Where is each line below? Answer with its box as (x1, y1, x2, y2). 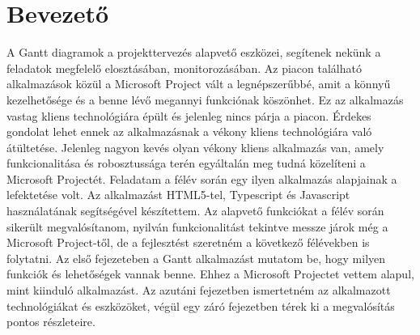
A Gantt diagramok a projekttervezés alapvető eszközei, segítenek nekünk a (6, 44, 381, 61)
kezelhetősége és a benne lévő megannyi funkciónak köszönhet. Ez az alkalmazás (6, 91, 404, 108)
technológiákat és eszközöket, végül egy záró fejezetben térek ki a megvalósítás (6, 297, 395, 314)
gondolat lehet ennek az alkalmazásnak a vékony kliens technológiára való (6, 123, 372, 140)
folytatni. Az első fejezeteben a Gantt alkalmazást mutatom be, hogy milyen (6, 249, 386, 266)
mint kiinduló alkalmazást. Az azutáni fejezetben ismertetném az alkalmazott (6, 282, 391, 299)
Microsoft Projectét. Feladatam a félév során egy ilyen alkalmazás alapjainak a (6, 170, 397, 187)
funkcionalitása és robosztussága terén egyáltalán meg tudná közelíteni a (6, 155, 366, 172)
